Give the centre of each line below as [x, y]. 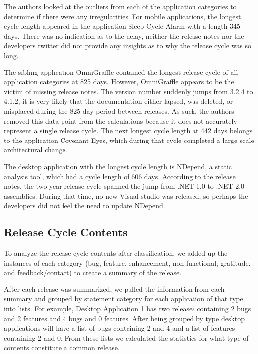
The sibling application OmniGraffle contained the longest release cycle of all [121, 72]
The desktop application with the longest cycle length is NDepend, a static [118, 166]
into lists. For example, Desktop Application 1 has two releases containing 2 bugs [128, 309]
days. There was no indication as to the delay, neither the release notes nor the [124, 35]
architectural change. [36, 150]
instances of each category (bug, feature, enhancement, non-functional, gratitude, [127, 262]
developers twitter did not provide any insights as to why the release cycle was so [128, 45]
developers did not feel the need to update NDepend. [85, 205]
